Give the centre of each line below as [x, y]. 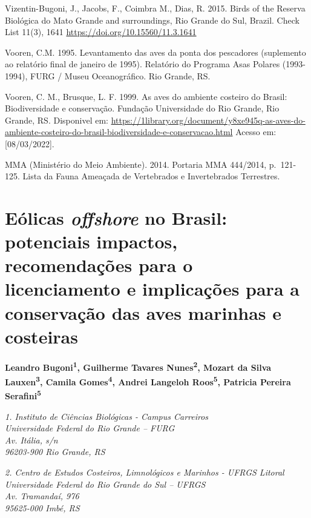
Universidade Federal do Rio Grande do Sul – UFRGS [105, 484]
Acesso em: [256, 132]
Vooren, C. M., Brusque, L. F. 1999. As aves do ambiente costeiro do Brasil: [146, 96]
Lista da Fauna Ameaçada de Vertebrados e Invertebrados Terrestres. [151, 176]
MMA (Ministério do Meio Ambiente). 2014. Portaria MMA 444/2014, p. [141, 164]
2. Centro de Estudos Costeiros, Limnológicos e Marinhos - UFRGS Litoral [145, 472]
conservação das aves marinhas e [143, 312]
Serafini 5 [23, 395]
